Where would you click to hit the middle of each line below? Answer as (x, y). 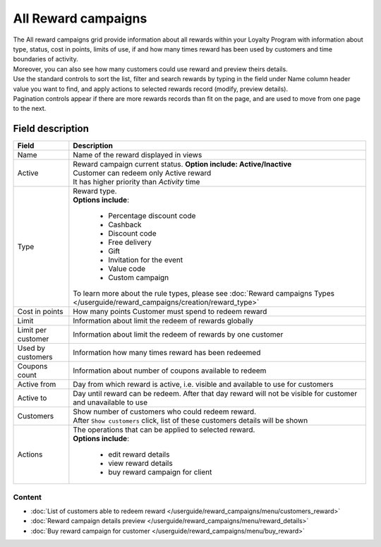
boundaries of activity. (46, 59)
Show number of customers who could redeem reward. (165, 411)
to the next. (30, 109)
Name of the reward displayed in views (138, 155)
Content (28, 497)
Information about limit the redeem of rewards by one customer (178, 335)
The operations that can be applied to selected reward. (164, 430)
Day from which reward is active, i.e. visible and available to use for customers (203, 385)
